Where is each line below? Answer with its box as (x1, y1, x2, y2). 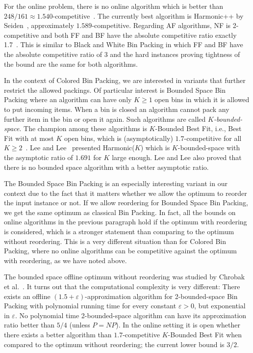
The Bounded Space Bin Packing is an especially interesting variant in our (4, 178, 228, 189)
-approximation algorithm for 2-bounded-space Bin (85, 291, 238, 301)
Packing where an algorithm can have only (4, 94, 132, 105)
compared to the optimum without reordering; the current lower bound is (4, 339, 225, 349)
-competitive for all (184, 133, 242, 143)
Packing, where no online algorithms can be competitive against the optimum (4, 245, 237, 256)
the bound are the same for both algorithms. (4, 58, 138, 69)
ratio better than (4, 320, 55, 330)
